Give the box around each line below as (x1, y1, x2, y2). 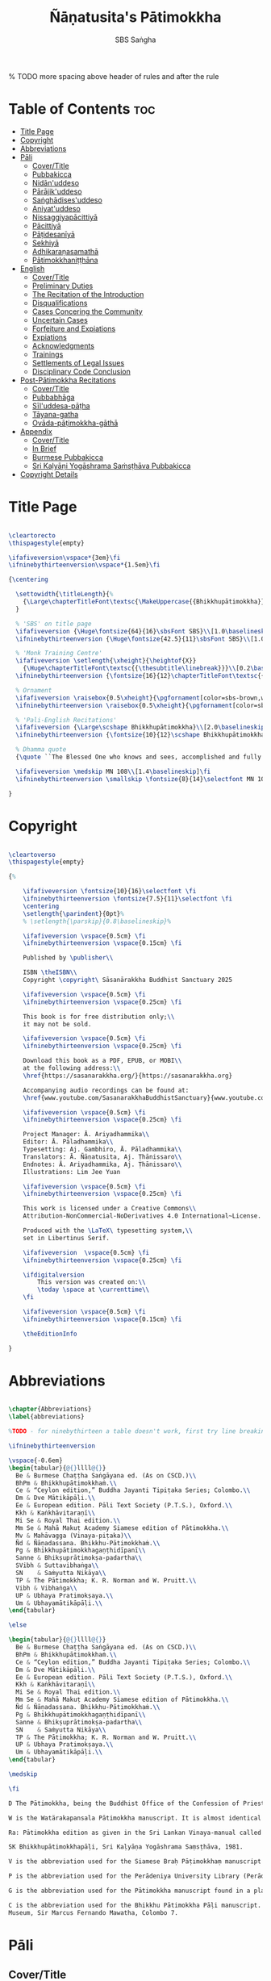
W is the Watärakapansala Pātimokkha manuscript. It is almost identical (8, 1814, 262, 1822)
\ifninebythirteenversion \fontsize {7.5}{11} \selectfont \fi (23, 895, 232, 903)
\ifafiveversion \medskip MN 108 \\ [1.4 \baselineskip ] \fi (15, 767, 211, 775)
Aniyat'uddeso (31, 203, 81, 213)
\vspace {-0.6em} (8, 1456, 63, 1465)
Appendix (19, 426, 52, 436)
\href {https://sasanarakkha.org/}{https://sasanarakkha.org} (23, 1072, 232, 1080)
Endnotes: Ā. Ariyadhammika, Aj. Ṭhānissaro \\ (23, 1160, 182, 1168)
